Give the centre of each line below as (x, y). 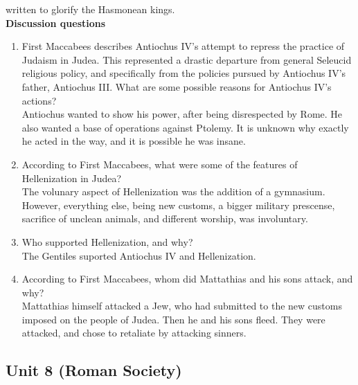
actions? (39, 100)
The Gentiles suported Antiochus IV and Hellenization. (139, 255)
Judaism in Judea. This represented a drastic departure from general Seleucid (187, 59)
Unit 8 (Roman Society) (94, 370)
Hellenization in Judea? (72, 178)
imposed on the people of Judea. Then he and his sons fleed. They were (173, 319)
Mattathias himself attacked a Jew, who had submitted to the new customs (182, 306)
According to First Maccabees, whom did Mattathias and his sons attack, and (187, 279)
